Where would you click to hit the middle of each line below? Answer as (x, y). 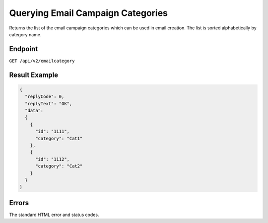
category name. (25, 34)
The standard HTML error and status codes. (54, 215)
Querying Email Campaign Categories (89, 13)
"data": (34, 111)
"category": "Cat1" (59, 138)
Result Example (34, 75)
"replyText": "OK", (49, 104)
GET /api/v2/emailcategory (42, 61)
